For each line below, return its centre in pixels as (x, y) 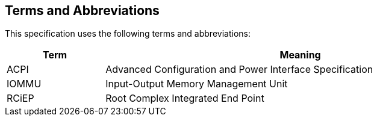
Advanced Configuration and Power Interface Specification (239, 70)
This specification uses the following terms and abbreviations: (128, 34)
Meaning (300, 55)
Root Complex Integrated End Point (185, 98)
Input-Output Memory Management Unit (197, 84)
